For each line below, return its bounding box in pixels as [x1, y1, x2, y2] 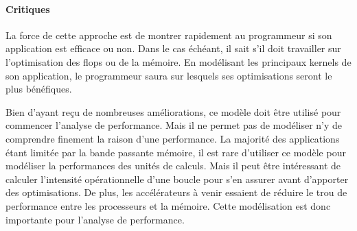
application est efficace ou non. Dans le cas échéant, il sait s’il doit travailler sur [5, 41, 341, 56]
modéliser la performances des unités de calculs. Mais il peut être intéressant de [5, 158, 341, 173]
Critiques [5, 1, 50, 16]
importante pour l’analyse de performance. [5, 212, 185, 226]
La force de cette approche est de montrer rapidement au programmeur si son [5, 27, 332, 42]
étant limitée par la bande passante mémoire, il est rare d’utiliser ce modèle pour [5, 145, 346, 159]
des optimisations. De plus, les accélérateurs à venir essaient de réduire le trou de [5, 185, 347, 199]
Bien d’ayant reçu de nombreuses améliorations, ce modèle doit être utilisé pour [5, 104, 341, 119]
